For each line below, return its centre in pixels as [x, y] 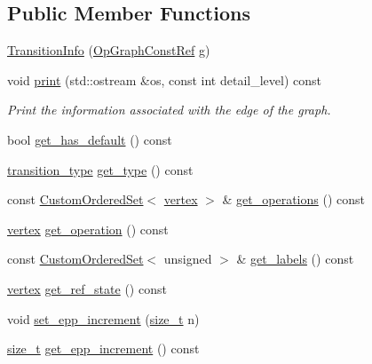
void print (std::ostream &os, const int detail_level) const [164, 79]
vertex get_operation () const [88, 229]
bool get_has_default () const [90, 139]
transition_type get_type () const [100, 169]
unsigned [188, 259]
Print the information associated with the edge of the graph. [169, 110]
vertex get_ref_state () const [87, 288]
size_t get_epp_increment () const [103, 348]
